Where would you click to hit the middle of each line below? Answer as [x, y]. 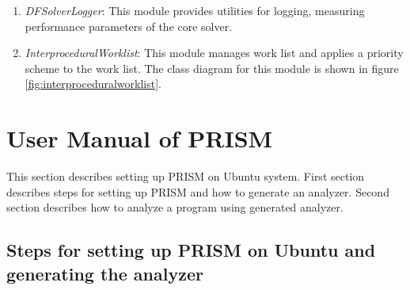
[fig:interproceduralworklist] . [93, 84]
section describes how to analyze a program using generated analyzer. [175, 207]
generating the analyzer [105, 273]
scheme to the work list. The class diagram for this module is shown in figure [212, 68]
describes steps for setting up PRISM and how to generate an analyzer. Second [198, 191]
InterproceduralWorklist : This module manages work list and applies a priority [214, 53]
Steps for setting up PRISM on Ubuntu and [191, 250]
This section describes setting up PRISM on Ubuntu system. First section [186, 176]
